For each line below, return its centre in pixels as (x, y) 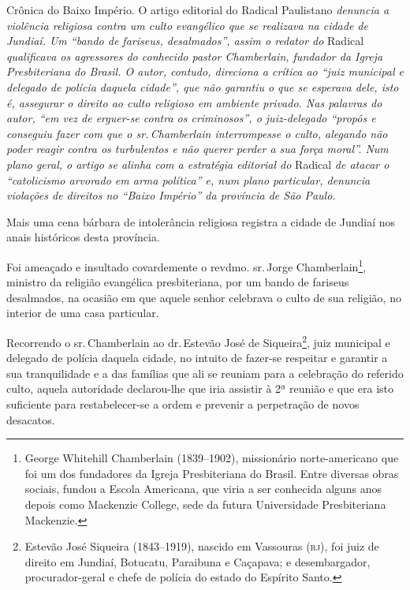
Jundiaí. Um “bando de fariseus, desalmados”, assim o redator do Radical (185, 41)
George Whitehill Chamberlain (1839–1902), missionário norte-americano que (212, 458)
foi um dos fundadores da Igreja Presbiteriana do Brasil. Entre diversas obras (212, 473)
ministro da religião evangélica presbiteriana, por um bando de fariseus (178, 282)
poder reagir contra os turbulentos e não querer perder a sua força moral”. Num (198, 149)
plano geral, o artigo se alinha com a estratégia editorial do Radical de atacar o (198, 164)
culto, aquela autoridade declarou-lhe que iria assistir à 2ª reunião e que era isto (200, 388)
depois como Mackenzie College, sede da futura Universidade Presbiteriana (205, 504)
